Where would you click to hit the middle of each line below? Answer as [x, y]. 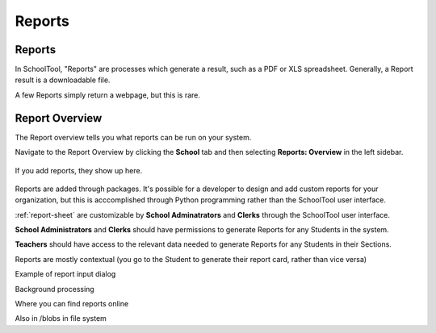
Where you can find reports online [72, 304]
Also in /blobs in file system [61, 318]
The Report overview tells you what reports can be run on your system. [133, 137]
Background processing [55, 289]
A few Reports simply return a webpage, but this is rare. [108, 95]
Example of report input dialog [65, 274]
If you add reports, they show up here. [79, 170]
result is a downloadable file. [63, 80]
